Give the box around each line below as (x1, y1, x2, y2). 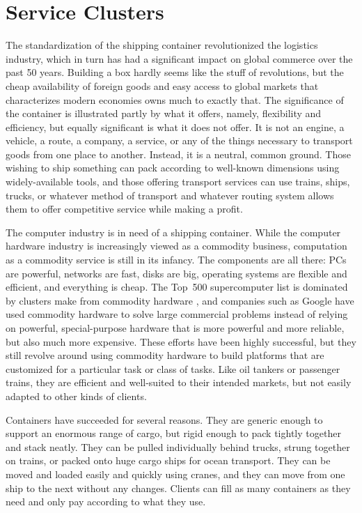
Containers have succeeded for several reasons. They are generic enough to (6, 412, 323, 427)
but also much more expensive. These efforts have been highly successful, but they (6, 334, 356, 349)
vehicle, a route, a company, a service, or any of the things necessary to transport (6, 133, 353, 148)
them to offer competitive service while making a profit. (6, 201, 243, 216)
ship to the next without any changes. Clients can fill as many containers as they (6, 480, 351, 495)
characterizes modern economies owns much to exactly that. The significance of (6, 92, 344, 107)
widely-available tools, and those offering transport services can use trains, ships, (6, 174, 350, 189)
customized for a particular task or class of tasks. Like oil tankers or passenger (6, 361, 340, 376)
